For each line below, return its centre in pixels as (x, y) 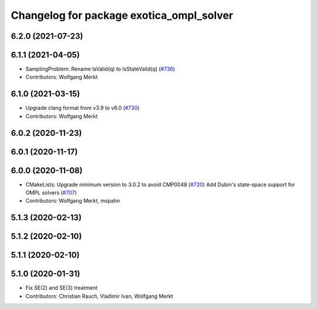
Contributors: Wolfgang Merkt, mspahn (73, 201)
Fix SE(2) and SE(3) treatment (62, 288)
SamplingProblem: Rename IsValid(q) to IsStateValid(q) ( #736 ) (100, 69)
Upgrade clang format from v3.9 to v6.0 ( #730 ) (82, 108)
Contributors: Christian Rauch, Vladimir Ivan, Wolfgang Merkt (99, 296)
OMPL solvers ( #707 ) (51, 193)
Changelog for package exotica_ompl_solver (122, 15)
